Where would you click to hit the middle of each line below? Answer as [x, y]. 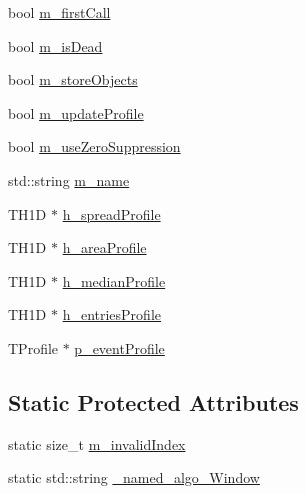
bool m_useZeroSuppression [94, 146]
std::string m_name [69, 179]
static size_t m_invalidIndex [97, 443]
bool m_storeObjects [73, 79]
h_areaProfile [104, 247]
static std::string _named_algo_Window [134, 477]
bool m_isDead [55, 45]
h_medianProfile [114, 280]
